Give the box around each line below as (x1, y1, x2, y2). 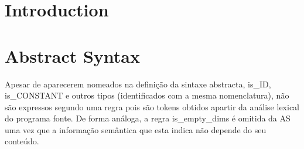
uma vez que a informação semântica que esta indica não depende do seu (5, 123, 267, 136)
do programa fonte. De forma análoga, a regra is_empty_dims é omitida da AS (5, 112, 291, 124)
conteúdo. (5, 135, 39, 147)
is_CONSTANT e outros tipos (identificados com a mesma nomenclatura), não (5, 89, 289, 101)
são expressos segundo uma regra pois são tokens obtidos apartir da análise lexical (5, 100, 299, 113)
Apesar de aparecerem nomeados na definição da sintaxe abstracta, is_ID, (5, 77, 271, 90)
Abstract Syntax (5, 43, 140, 67)
